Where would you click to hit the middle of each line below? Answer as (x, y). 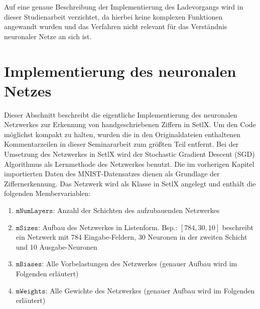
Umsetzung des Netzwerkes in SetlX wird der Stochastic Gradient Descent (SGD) (129, 154)
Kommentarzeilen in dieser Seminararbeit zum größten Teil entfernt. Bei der (121, 144)
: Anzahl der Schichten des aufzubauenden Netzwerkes (136, 210)
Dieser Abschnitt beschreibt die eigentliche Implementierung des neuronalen (121, 114)
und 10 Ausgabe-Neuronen (56, 246)
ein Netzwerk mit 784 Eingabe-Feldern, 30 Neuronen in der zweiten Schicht (132, 237)
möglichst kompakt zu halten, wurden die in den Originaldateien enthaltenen (122, 134)
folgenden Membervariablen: (47, 193)
